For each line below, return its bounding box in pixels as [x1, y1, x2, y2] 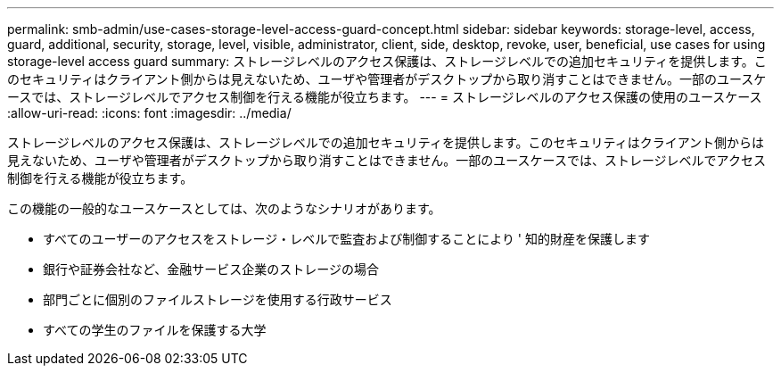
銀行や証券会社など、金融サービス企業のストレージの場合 [43, 261, 380, 277]
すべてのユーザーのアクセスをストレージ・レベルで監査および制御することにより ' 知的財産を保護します [43, 231, 650, 246]
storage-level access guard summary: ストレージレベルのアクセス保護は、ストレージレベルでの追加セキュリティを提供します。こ [7, 54, 767, 69]
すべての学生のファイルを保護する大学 [43, 322, 267, 337]
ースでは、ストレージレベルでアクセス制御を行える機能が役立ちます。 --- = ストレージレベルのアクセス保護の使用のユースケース [7, 89, 762, 104]
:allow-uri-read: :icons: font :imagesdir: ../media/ [7, 105, 292, 120]
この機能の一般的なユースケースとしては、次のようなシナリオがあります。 [7, 201, 441, 216]
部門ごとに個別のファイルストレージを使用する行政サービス [43, 292, 392, 307]
